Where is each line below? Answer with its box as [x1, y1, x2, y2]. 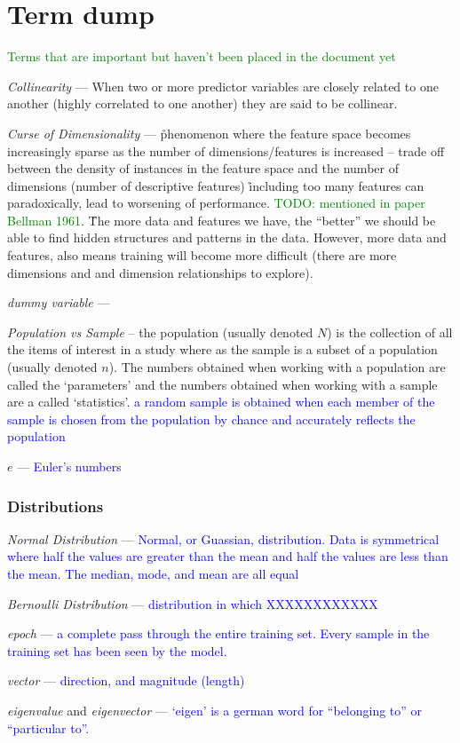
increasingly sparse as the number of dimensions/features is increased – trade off [7, 141, 445, 160]
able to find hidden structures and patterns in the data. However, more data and [7, 228, 447, 247]
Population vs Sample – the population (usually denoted [7, 322, 313, 341]
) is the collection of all [327, 322, 453, 341]
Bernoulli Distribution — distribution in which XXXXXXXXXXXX [7, 594, 378, 613]
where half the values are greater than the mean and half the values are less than [7, 547, 448, 565]
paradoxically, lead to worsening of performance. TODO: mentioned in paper [7, 194, 425, 212]
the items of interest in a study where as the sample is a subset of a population [7, 340, 438, 359]
